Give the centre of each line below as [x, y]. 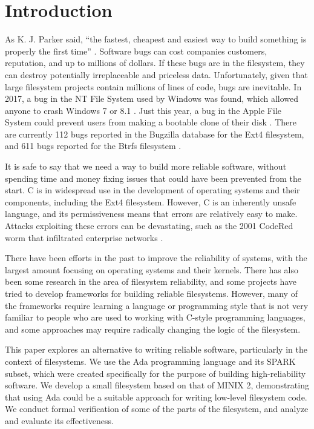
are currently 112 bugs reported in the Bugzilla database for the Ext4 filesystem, [155, 134]
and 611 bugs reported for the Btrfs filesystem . [93, 146]
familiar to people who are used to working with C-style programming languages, [155, 317]
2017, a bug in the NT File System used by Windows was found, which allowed [152, 98]
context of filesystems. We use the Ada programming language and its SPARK [150, 361]
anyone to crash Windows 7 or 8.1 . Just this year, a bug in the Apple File [143, 110]
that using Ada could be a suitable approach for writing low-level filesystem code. [156, 397]
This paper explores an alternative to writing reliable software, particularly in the [156, 349]
